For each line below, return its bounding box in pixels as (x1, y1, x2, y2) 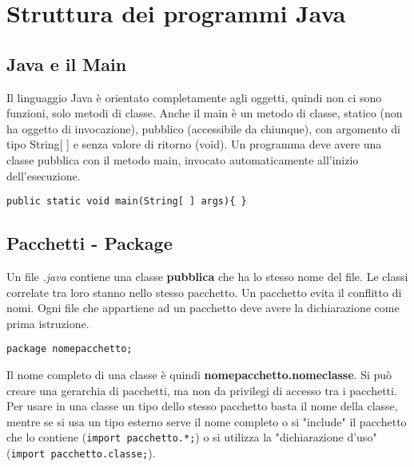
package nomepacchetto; (6, 343, 133, 355)
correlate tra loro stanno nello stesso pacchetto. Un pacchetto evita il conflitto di (6, 283, 402, 300)
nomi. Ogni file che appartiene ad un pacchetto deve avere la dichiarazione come (6, 299, 400, 316)
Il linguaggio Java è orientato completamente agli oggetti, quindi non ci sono (6, 89, 382, 105)
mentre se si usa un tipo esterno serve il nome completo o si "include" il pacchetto (6, 413, 407, 429)
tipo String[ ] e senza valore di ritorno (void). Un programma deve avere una (6, 136, 382, 152)
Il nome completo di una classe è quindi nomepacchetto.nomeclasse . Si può (6, 366, 392, 383)
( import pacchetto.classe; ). (6, 445, 156, 461)
